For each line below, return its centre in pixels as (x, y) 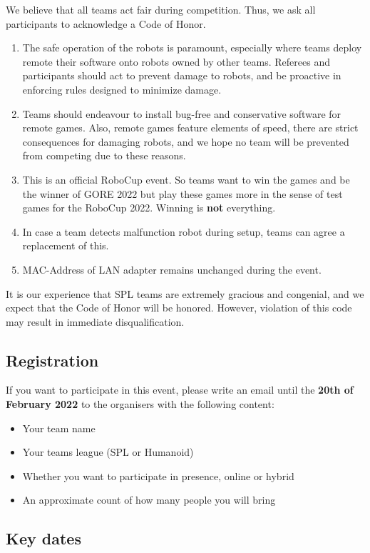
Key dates (43, 538)
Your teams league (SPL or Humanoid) (108, 452)
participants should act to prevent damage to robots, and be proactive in (182, 75)
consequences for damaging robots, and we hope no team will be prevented (186, 141)
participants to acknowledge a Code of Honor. (106, 23)
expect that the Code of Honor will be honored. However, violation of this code (179, 308)
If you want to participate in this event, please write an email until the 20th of (180, 390)
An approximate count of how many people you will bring (149, 500)
